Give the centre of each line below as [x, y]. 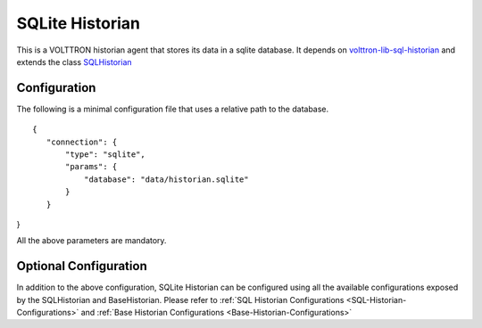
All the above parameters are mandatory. [91, 241]
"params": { [91, 167]
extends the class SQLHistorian [75, 61]
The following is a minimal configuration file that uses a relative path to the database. [173, 109]
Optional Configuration [82, 266]
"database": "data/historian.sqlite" [166, 179]
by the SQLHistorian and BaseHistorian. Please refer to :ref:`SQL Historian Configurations [180, 299]
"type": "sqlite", [106, 155]
